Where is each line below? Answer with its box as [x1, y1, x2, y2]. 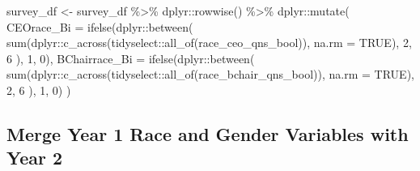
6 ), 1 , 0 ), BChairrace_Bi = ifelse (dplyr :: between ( [6, 49, 255, 66]
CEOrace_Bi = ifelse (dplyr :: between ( [6, 18, 193, 35]
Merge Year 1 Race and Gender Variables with [6, 121, 409, 146]
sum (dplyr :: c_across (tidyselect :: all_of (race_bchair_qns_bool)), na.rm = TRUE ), [6, 66, 414, 83]
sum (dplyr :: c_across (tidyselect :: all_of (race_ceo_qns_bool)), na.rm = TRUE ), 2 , [6, 34, 412, 51]
